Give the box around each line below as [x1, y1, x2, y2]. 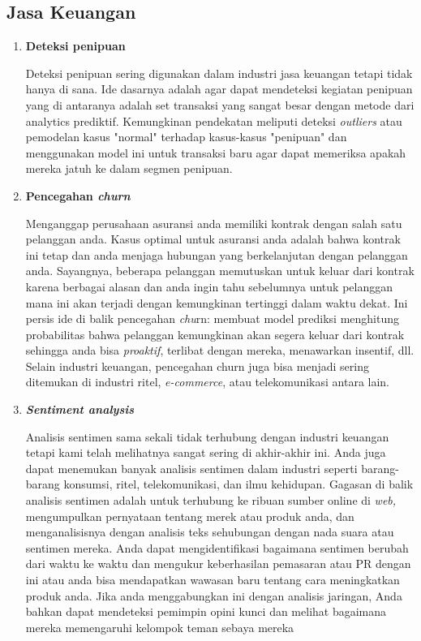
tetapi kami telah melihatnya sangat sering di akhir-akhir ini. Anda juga [25, 444, 386, 461]
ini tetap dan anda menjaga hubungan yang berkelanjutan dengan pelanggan [25, 246, 408, 263]
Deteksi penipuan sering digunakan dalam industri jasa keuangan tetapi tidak [25, 64, 413, 81]
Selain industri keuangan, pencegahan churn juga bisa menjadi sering [25, 357, 369, 374]
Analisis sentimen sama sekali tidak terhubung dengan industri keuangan [25, 428, 389, 445]
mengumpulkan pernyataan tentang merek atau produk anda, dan [25, 507, 354, 524]
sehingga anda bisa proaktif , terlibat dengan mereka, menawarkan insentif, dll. [25, 342, 415, 359]
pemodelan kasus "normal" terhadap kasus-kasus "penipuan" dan [25, 128, 347, 145]
